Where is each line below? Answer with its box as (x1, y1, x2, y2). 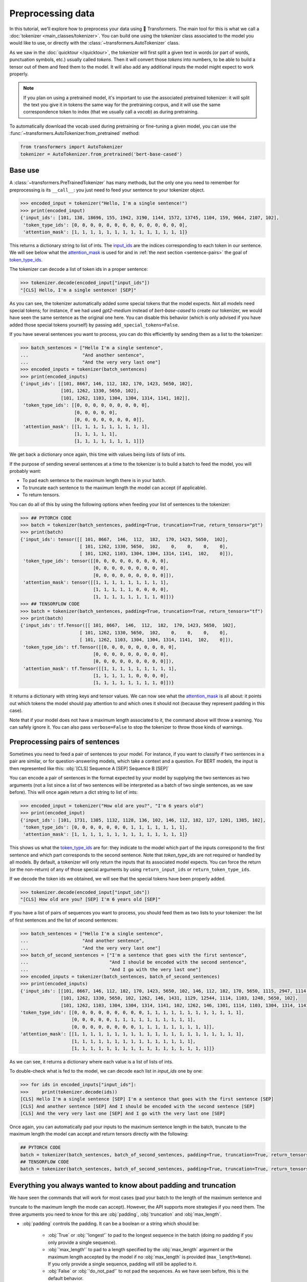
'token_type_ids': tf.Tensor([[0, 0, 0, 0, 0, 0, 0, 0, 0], (23, 644, 177, 650)
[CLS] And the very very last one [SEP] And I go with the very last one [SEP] (20, 1110, 226, 1116)
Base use (9, 166, 39, 175)
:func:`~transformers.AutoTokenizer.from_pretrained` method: (9, 130, 140, 136)
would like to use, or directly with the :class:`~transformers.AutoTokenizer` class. (9, 40, 180, 46)
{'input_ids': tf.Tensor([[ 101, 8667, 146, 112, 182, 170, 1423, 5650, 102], (20, 623, 236, 628)
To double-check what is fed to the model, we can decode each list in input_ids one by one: (9, 1068, 203, 1074)
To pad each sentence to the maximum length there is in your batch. (22, 477, 166, 484)
